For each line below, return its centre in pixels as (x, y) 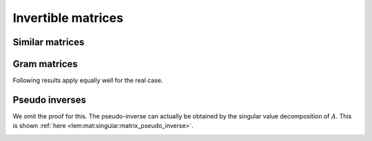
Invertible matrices (68, 18)
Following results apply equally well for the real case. (88, 80)
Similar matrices (49, 42)
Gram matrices (45, 64)
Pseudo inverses (49, 100)
